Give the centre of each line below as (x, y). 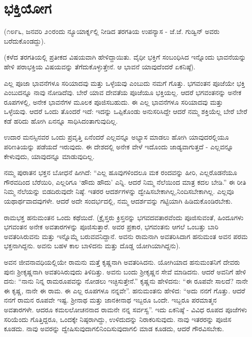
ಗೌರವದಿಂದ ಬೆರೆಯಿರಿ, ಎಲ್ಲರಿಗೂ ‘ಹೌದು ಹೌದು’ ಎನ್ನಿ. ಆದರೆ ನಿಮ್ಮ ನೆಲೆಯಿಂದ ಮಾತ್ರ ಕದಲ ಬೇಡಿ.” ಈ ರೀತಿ (125, 182)
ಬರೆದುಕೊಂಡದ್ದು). (25, 40)
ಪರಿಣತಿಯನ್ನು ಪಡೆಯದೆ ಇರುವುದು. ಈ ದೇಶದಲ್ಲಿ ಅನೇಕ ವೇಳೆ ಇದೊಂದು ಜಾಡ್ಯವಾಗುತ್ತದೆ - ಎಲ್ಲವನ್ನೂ (119, 147)
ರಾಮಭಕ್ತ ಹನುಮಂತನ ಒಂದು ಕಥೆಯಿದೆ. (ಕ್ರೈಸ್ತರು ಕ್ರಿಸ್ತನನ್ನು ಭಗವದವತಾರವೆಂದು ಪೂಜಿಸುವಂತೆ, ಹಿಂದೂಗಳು (124, 217)
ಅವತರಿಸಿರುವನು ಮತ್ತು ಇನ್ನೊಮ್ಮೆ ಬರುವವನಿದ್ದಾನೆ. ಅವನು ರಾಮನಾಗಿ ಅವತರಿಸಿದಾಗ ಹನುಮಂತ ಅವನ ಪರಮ (126, 236)
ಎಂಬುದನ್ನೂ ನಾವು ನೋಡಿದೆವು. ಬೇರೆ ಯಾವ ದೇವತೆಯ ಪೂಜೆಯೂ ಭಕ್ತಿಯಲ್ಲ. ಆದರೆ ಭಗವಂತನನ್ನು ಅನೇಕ (123, 92)
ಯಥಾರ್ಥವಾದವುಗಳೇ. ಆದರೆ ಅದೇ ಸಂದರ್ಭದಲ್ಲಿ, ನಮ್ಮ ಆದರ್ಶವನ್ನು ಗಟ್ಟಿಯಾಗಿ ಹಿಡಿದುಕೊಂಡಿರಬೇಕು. (118, 201)
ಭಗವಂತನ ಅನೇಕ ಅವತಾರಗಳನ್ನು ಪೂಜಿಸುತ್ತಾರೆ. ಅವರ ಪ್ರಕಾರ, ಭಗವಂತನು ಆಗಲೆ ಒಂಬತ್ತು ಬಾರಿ (111, 227)
